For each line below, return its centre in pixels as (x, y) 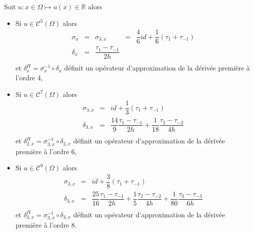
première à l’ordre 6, (46, 151)
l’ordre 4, (29, 77)
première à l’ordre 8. (46, 225)
